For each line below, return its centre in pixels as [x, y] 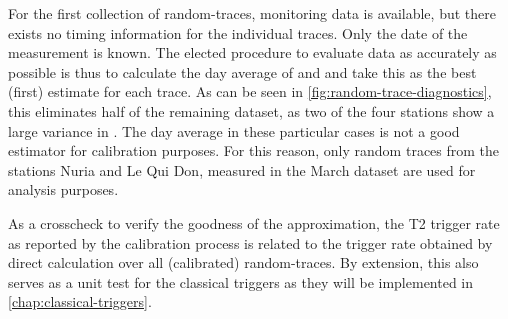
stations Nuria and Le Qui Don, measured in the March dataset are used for [242, 169]
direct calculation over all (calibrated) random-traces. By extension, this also [243, 262]
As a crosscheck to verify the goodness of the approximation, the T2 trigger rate [254, 222]
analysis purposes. [63, 189]
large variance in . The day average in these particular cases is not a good [234, 130]
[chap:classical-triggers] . [80, 301]
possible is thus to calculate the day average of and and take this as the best [242, 71]
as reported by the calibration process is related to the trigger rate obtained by [250, 242]
